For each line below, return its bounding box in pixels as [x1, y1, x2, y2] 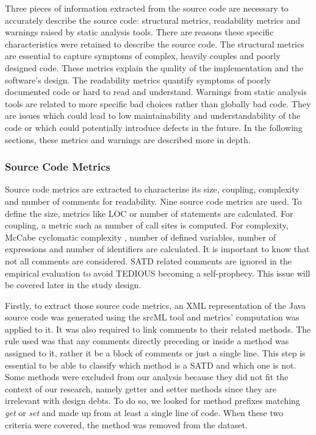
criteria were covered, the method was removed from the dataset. [5, 418, 248, 431]
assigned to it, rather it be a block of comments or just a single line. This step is [5, 347, 306, 359]
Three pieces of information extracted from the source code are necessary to [5, 2, 289, 14]
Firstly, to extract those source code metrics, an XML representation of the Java [5, 299, 306, 311]
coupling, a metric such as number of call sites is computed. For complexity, [5, 219, 289, 232]
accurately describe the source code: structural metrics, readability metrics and [5, 13, 301, 26]
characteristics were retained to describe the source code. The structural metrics [5, 37, 304, 50]
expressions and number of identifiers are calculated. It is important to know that [5, 242, 310, 255]
